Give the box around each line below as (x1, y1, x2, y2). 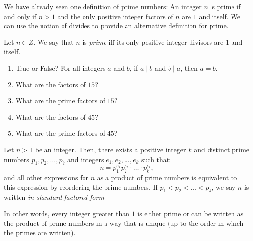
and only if (4, 11, 37, 21)
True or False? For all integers (15, 62, 105, 73)
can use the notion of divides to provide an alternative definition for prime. (4, 20, 229, 31)
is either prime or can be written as (137, 208, 244, 218)
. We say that (33, 37, 74, 47)
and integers (67, 154, 104, 164)
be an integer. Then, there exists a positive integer (35, 144, 186, 154)
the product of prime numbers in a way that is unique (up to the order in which (4, 218, 244, 228)
